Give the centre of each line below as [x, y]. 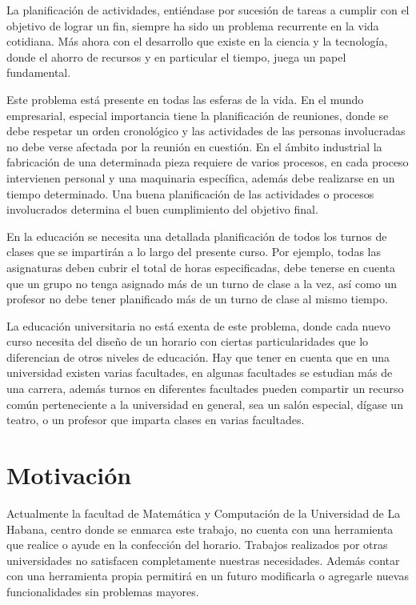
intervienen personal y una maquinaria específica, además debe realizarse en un [201, 177]
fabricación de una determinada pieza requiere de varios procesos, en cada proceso [208, 162]
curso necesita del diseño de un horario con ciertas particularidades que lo [188, 341]
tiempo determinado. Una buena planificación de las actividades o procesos [190, 193]
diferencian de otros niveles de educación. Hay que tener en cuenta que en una [198, 357]
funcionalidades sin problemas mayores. [103, 591]
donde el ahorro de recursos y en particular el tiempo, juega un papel [176, 56]
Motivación [69, 475]
